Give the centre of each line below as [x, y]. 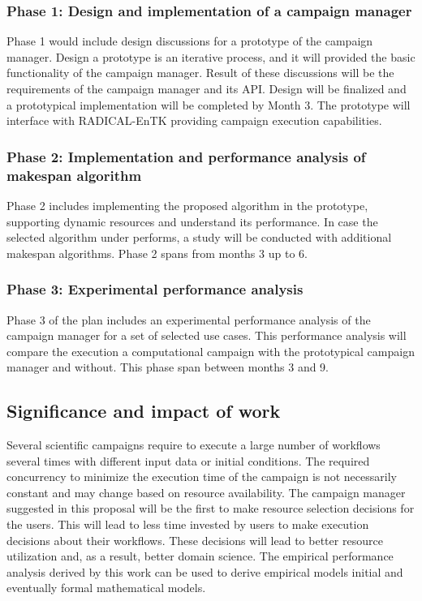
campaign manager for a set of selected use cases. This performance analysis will [207, 335]
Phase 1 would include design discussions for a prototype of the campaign [190, 41]
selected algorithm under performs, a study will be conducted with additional [199, 237]
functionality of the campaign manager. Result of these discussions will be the [200, 73]
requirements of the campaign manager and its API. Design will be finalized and [207, 88]
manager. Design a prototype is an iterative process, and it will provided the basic [211, 56]
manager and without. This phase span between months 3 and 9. [168, 367]
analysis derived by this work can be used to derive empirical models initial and [205, 571]
